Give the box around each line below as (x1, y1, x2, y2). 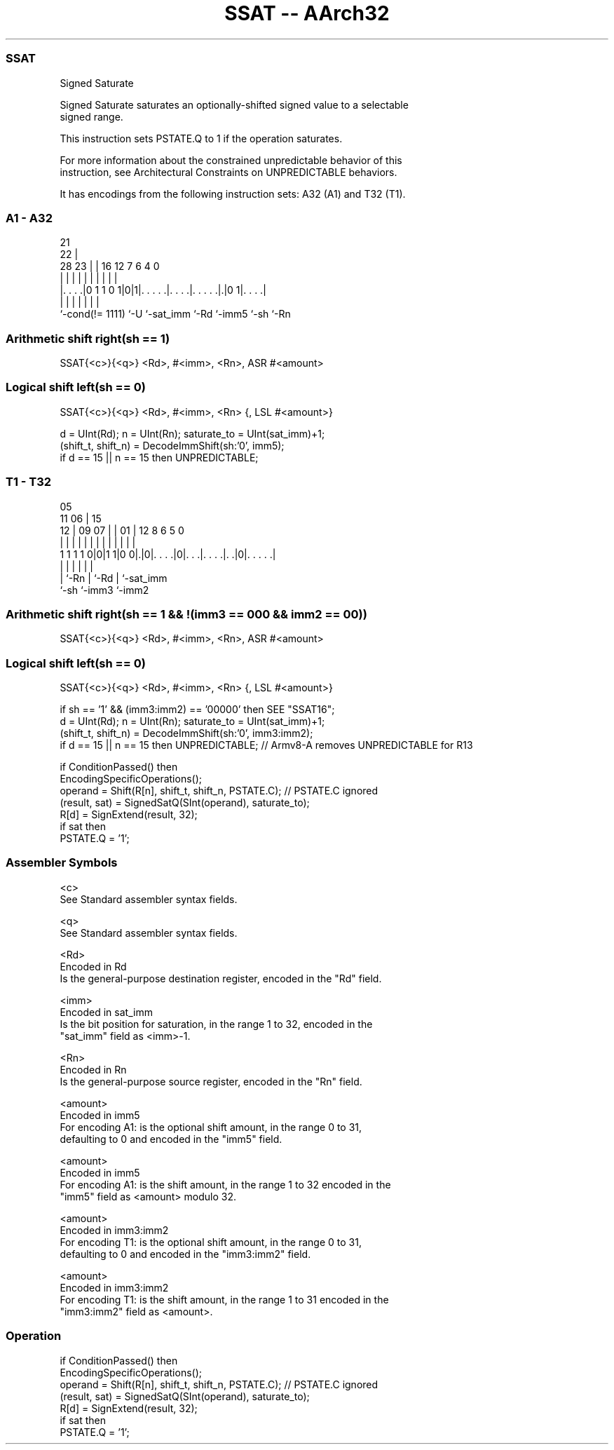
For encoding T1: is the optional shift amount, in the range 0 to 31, (60, 1235, 362, 1248)
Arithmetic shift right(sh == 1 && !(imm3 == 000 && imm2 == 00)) (6, 607, 367, 621)
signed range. (60, 110, 123, 123)
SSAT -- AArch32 (224, 1, 390, 25)
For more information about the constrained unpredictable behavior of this (60, 154, 402, 166)
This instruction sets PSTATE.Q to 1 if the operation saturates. (60, 132, 343, 144)
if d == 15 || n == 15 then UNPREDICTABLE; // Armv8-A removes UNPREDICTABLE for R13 (60, 739, 473, 751)
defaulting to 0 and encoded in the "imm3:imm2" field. (60, 1247, 311, 1260)
